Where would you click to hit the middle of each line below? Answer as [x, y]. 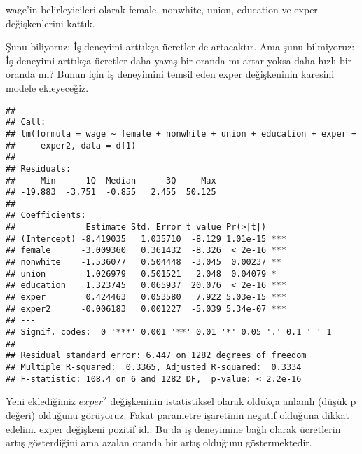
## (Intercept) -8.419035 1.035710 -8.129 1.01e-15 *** [146, 239]
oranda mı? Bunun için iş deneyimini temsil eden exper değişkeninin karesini [170, 74]
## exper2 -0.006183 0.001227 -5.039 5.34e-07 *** [146, 309]
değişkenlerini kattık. [50, 23]
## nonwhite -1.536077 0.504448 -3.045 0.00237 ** [144, 262]
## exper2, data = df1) [71, 145]
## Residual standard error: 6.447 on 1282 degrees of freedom [156, 356]
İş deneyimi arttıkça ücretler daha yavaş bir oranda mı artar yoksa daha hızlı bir [179, 60]
